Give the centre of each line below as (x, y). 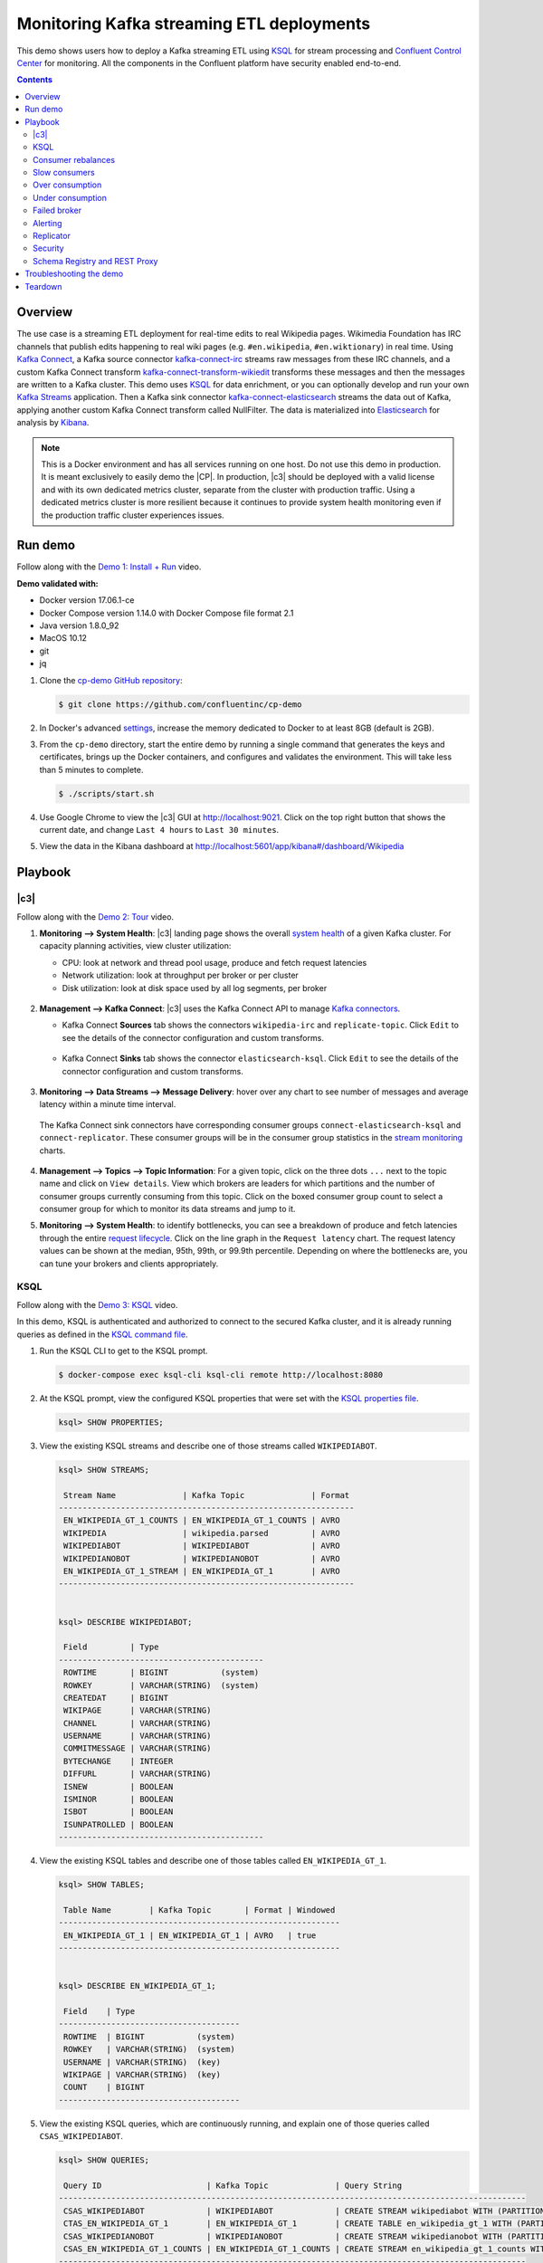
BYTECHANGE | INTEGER (119, 1761)
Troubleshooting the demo (74, 274)
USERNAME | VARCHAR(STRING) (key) (143, 2062)
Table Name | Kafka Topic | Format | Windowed (200, 1910)
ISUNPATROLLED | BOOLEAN (119, 1824)
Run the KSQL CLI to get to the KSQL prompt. (124, 1351)
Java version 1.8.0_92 (79, 625)
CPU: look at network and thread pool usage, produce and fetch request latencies (214, 962)
